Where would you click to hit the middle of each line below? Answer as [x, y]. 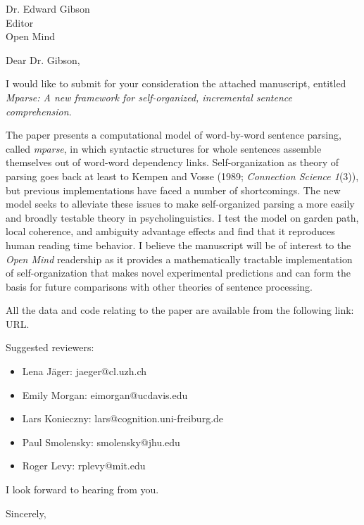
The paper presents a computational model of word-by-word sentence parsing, [174, 135]
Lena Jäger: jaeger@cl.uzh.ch [84, 371]
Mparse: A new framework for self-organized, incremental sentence [149, 97]
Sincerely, [26, 513]
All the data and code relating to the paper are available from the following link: [180, 310]
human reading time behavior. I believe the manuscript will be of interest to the [178, 245]
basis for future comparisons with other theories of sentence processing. [159, 286]
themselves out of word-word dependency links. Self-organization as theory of [172, 162]
